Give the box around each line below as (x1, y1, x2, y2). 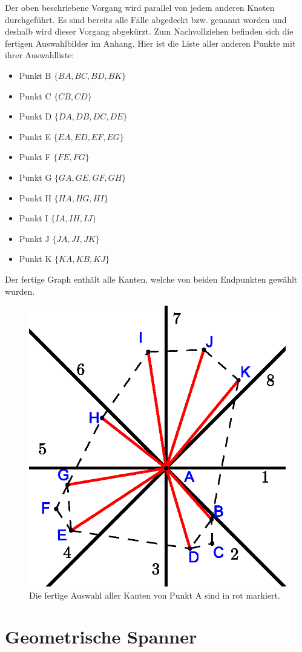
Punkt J (19, 232, 50, 244)
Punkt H (19, 191, 51, 204)
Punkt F (19, 150, 51, 163)
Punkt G (19, 170, 52, 183)
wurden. (5, 284, 35, 297)
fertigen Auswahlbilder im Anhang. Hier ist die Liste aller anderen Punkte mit (5, 36, 296, 49)
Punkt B (19, 69, 51, 81)
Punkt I (19, 212, 48, 224)
